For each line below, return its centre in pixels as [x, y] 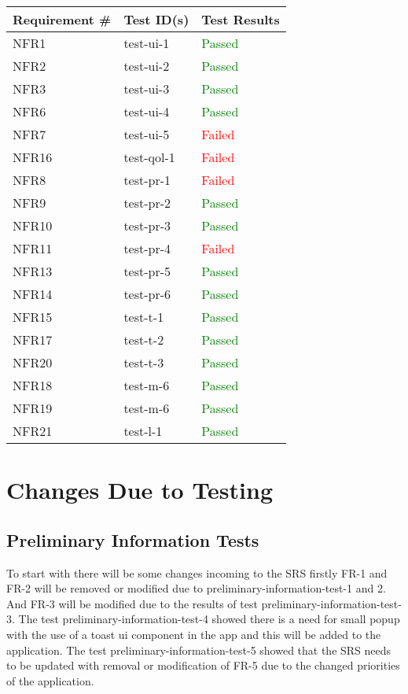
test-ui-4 [147, 111]
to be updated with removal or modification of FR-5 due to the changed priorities [203, 665]
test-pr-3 [147, 225]
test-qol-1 [149, 157]
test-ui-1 [147, 43]
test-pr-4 [147, 248]
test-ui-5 [147, 134]
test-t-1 [144, 317]
